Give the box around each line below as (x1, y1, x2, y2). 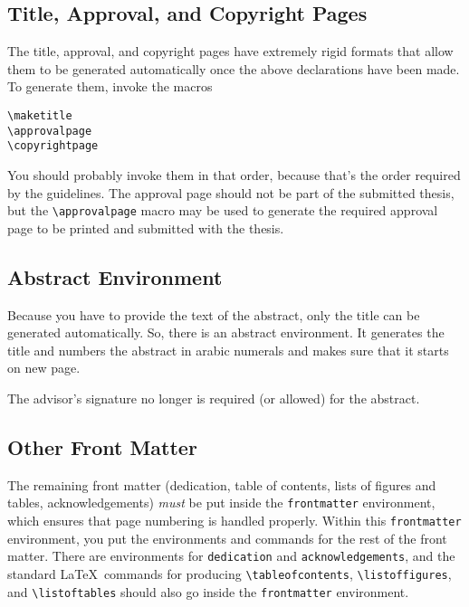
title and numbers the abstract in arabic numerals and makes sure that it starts (7, 340, 449, 359)
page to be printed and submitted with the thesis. (7, 218, 284, 237)
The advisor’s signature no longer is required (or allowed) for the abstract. (7, 388, 420, 407)
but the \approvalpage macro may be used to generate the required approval (7, 201, 438, 220)
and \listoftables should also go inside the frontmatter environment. (7, 582, 409, 601)
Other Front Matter (7, 432, 197, 460)
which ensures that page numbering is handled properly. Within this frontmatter (7, 511, 462, 530)
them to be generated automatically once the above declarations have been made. (7, 59, 460, 78)
